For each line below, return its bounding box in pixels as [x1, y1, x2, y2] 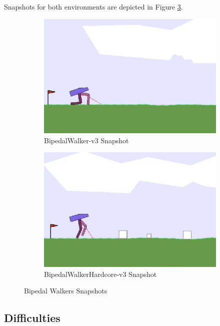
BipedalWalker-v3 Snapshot [44, 135, 129, 145]
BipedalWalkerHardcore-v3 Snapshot [44, 268, 157, 279]
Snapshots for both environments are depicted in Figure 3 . [4, 2, 183, 12]
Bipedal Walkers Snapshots [24, 285, 107, 296]
